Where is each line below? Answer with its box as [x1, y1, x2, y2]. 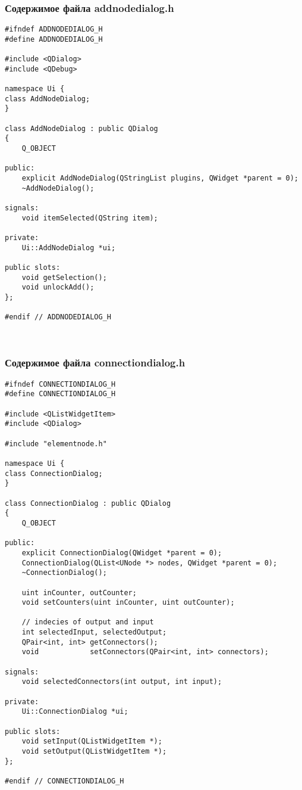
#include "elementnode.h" [5, 439, 107, 448]
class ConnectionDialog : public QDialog [5, 499, 171, 508]
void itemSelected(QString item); [21, 213, 158, 222]
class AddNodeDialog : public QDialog [5, 124, 158, 133]
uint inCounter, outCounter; [21, 588, 137, 597]
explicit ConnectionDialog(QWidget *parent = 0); [21, 548, 222, 557]
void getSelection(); [21, 273, 107, 282]
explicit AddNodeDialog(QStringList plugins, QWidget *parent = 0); [21, 174, 298, 183]
